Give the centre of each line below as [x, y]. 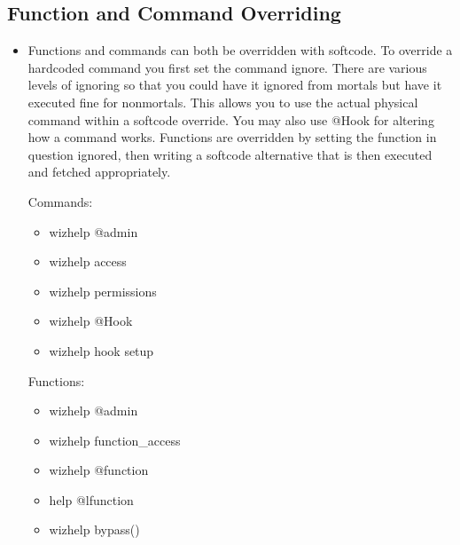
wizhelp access [88, 261]
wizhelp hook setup [101, 350]
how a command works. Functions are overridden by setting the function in [232, 137]
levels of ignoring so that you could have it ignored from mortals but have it [235, 85]
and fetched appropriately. [99, 172]
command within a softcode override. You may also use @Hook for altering [231, 119]
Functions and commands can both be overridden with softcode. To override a [240, 50]
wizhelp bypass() [94, 529]
